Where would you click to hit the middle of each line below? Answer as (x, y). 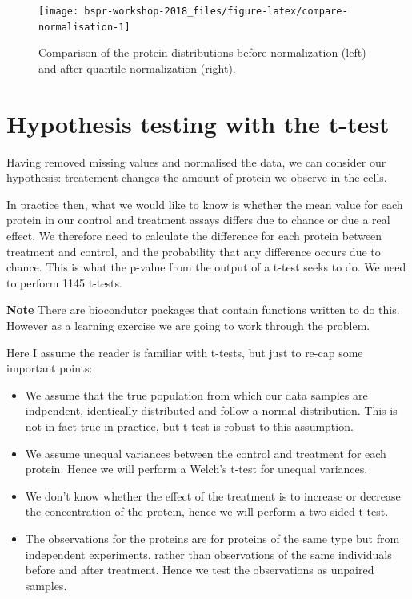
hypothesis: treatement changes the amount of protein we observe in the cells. (197, 177)
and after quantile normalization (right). (137, 68)
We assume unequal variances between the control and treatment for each (206, 453)
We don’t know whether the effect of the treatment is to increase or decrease (213, 495)
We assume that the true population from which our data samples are (196, 394)
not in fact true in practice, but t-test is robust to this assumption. (189, 426)
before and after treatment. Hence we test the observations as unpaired (200, 570)
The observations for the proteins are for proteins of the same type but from (212, 538)
